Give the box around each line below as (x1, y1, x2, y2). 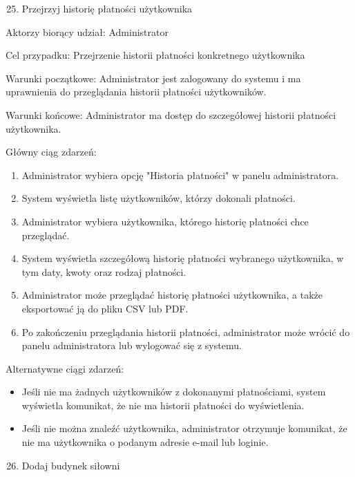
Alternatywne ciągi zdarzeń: (6, 361, 124, 375)
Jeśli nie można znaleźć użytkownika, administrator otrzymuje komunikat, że (21, 421, 347, 436)
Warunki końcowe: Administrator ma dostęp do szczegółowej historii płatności (6, 107, 336, 122)
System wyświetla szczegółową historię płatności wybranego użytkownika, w (21, 251, 344, 265)
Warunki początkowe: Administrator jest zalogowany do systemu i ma (6, 71, 301, 85)
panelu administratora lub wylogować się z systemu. (21, 338, 242, 353)
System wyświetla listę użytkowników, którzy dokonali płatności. (21, 191, 296, 205)
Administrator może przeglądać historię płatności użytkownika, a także (21, 288, 323, 302)
